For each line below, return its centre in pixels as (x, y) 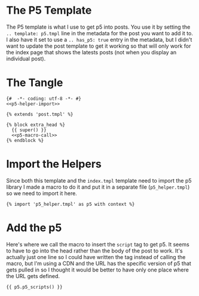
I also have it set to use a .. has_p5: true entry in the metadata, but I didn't (99, 39)
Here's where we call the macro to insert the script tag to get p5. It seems (98, 244)
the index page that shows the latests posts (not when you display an (91, 52)
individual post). (26, 58)
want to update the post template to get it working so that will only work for (99, 46)
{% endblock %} (25, 140)
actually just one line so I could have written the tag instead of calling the (96, 257)
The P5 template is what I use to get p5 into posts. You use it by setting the (98, 27)
